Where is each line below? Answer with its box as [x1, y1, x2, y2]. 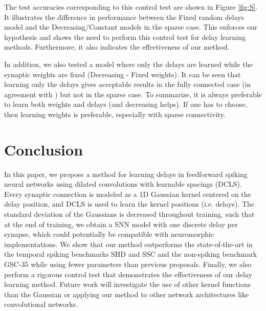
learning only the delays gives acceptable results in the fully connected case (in [4, 79, 251, 90]
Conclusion [4, 139, 83, 160]
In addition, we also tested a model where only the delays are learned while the [4, 58, 253, 69]
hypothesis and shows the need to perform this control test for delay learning [4, 31, 246, 42]
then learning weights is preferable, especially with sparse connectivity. [4, 108, 226, 119]
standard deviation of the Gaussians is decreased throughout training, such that [4, 209, 255, 219]
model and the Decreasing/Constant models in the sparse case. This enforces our [4, 21, 258, 32]
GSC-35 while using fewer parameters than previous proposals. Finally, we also [4, 259, 252, 269]
